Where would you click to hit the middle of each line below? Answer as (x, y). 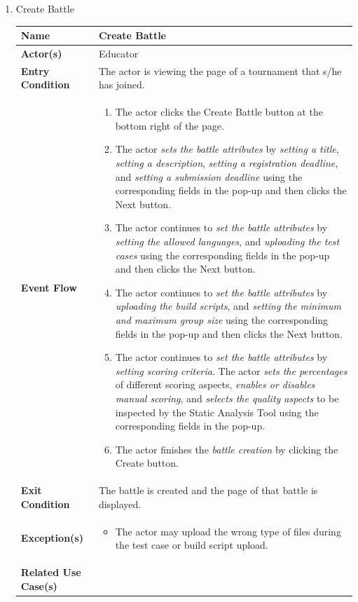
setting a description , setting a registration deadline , (227, 163)
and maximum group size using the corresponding (222, 319)
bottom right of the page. (170, 125)
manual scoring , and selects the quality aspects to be (227, 398)
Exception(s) (52, 538)
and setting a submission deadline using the (209, 176)
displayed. (120, 504)
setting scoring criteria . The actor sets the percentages (231, 370)
